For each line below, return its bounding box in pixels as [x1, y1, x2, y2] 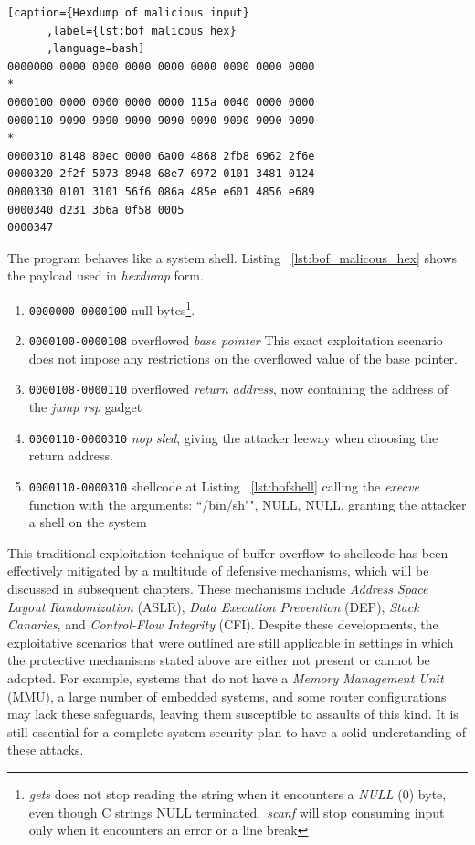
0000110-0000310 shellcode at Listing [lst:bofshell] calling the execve [28, 476, 419, 495]
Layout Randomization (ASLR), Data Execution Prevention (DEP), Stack [7, 597, 419, 616]
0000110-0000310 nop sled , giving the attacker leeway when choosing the [28, 428, 438, 447]
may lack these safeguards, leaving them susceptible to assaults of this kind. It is [7, 704, 459, 724]
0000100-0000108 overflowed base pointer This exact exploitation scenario [28, 331, 443, 350]
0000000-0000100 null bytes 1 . [28, 297, 195, 319]
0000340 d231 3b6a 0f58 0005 [7, 203, 185, 217]
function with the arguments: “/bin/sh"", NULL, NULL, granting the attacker [28, 494, 467, 513]
